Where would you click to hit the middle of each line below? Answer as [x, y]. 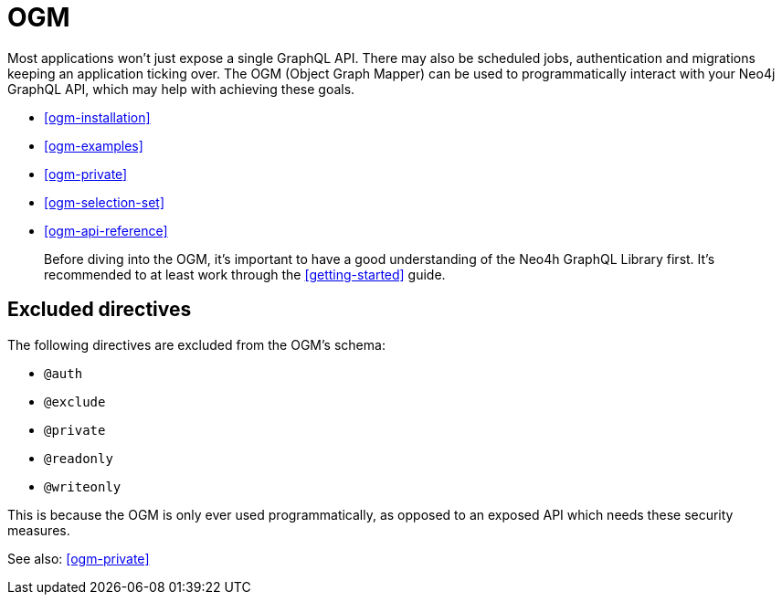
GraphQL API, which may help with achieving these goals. [181, 89]
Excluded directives [100, 310]
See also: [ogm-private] [79, 558]
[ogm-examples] [94, 145]
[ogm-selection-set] [105, 202]
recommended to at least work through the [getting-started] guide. [245, 274]
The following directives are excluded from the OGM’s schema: [196, 344]
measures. [39, 530]
